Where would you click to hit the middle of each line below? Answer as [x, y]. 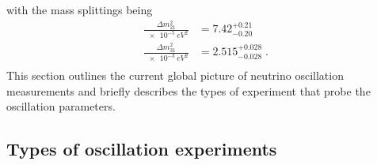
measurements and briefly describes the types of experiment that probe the [188, 90]
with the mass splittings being [80, 9]
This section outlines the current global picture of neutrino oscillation [175, 75]
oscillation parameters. [61, 106]
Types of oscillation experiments [142, 149]
